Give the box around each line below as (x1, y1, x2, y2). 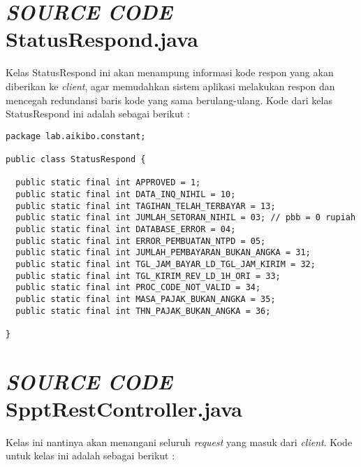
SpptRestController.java (6, 394, 242, 422)
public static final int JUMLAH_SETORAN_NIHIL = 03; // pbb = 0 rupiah (15, 213, 356, 223)
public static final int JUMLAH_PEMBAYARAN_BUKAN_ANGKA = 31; (15, 247, 311, 258)
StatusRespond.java (6, 24, 198, 53)
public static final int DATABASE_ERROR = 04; (15, 224, 236, 234)
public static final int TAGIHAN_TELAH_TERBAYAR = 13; (15, 201, 276, 211)
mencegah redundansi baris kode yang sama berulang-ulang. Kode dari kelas (6, 92, 332, 107)
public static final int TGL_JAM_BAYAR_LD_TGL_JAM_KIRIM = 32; (15, 259, 316, 269)
